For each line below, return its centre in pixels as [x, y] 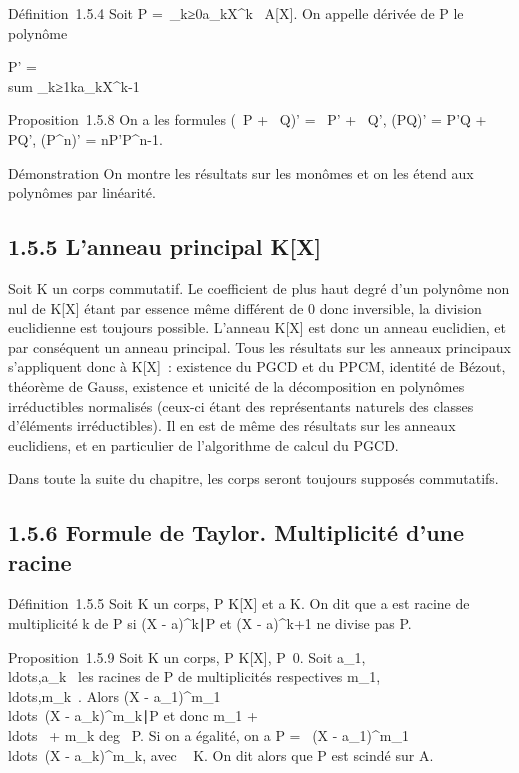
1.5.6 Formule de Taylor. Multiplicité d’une [236, 532]
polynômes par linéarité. [82, 192]
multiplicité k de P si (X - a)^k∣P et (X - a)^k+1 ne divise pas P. [210, 623]
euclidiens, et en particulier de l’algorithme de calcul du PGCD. [203, 444]
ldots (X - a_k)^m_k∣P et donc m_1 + [133, 715]
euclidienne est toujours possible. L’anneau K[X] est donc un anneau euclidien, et [257, 327]
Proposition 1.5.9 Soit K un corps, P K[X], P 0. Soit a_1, [187, 656]
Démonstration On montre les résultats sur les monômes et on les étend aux [241, 172]
